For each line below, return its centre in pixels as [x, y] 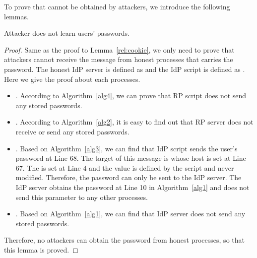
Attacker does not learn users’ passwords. [67, 33]
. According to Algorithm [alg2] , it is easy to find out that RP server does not [134, 122]
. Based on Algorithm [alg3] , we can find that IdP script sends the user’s [127, 148]
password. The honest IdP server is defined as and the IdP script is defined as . [125, 69]
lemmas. [16, 16]
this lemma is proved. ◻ [41, 249]
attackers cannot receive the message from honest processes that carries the [119, 59]
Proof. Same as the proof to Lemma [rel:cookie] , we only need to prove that [119, 49]
